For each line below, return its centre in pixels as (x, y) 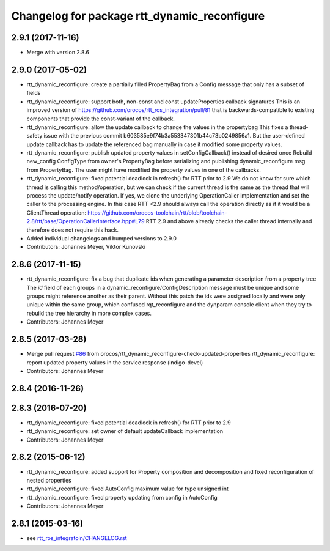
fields (34, 93)
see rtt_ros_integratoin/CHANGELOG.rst (77, 538)
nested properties (49, 480)
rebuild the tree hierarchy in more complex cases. (89, 313)
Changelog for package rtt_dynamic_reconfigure (138, 16)
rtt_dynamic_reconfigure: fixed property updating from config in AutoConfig (122, 497)
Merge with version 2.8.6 (58, 53)
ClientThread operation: (57, 213)
